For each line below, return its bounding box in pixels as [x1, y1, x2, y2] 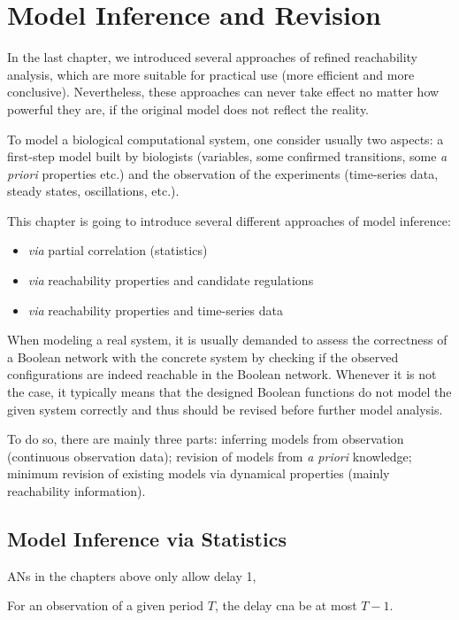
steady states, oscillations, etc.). [7, 182, 180, 200]
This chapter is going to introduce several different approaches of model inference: [7, 211, 451, 229]
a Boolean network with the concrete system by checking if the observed [7, 347, 399, 366]
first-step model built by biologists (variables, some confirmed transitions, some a [7, 147, 448, 166]
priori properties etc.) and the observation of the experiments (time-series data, [7, 164, 439, 182]
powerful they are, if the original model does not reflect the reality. [7, 99, 370, 118]
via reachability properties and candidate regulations [27, 271, 314, 290]
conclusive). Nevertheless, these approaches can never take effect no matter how [7, 82, 440, 101]
